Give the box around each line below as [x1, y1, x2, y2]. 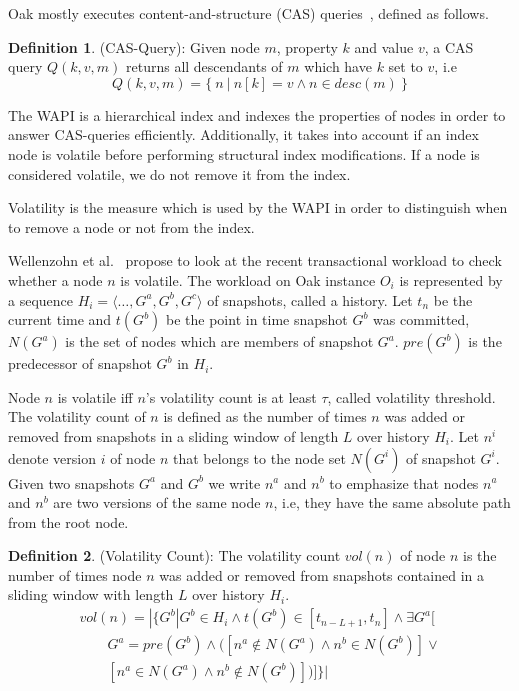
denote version [8, 447, 97, 468]
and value [354, 36, 414, 57]
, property [276, 36, 338, 57]
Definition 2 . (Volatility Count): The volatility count [8, 545, 341, 566]
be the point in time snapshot [166, 309, 348, 330]
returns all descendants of [126, 56, 283, 77]
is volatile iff [57, 386, 133, 407]
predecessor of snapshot [8, 353, 152, 374]
